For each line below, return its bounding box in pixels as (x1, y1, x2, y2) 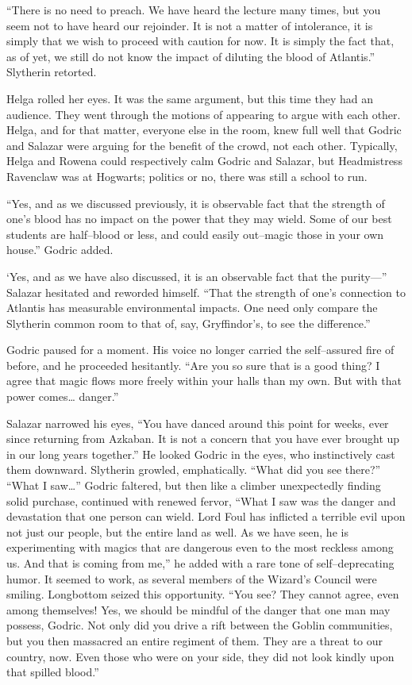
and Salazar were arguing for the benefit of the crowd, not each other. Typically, (6, 137, 398, 153)
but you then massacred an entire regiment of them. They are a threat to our (6, 632, 383, 648)
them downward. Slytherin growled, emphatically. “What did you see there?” (6, 461, 381, 478)
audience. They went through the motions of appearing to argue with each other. (6, 106, 401, 122)
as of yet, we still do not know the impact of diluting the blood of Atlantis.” (6, 48, 375, 64)
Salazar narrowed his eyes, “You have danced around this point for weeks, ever (6, 414, 389, 431)
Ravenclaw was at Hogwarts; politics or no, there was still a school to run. (6, 167, 368, 184)
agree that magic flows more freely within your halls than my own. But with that (6, 372, 402, 389)
